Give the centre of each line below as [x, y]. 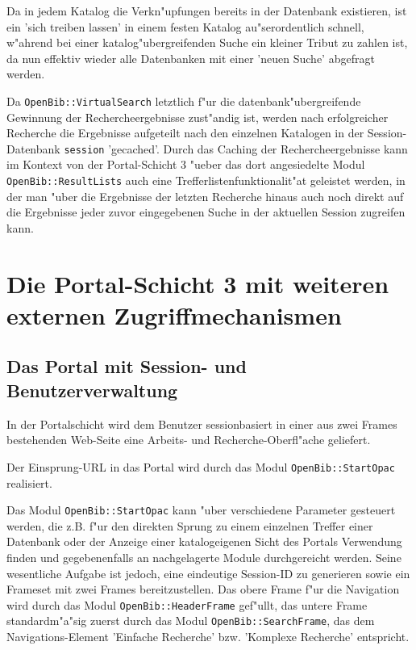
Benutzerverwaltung [92, 390]
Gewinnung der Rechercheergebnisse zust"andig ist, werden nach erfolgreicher [198, 117]
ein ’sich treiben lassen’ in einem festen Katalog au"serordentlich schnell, [185, 26]
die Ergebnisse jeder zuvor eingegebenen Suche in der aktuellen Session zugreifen [206, 212]
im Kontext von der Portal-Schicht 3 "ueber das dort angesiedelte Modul [186, 164]
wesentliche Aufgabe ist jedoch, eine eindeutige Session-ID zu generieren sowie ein [208, 573]
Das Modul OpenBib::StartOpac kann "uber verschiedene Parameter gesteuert [201, 510]
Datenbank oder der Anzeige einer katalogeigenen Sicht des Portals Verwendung [204, 541]
